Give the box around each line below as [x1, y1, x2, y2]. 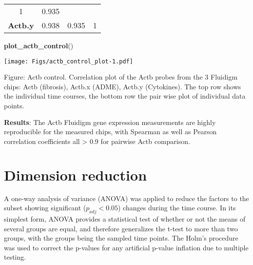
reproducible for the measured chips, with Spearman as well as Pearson [4, 126, 217, 137]
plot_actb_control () [4, 41, 74, 50]
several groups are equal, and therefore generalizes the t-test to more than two [4, 223, 238, 233]
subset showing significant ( [4, 203, 86, 213]
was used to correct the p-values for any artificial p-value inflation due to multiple [4, 242, 249, 252]
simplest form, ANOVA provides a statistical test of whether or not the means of [4, 213, 246, 224]
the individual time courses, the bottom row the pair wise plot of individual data [4, 91, 246, 101]
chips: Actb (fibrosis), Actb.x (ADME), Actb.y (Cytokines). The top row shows [4, 81, 241, 91]
